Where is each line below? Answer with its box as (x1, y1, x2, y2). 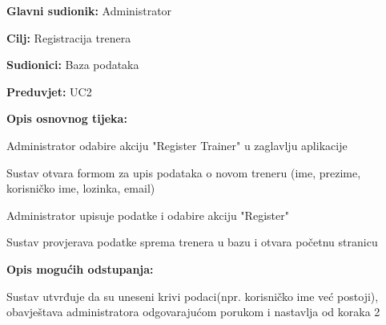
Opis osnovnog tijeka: (6, 110, 127, 127)
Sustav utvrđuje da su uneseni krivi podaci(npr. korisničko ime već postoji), (6, 287, 379, 304)
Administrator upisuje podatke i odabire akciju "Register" (6, 206, 289, 223)
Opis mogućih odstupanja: (6, 260, 154, 277)
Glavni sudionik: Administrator (6, 2, 172, 18)
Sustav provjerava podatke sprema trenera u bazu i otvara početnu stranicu (6, 234, 378, 250)
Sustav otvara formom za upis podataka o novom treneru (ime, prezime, (6, 164, 361, 181)
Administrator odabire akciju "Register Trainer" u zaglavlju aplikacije (6, 136, 348, 153)
